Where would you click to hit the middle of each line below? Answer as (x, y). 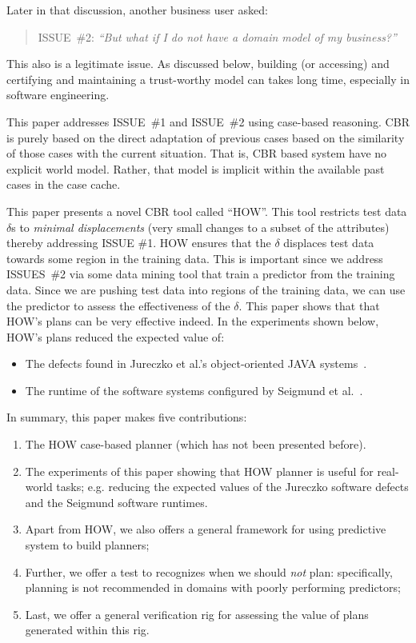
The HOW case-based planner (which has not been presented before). (196, 444)
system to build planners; (87, 545)
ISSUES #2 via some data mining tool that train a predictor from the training (201, 274)
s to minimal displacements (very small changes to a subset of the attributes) (200, 227)
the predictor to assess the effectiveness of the (118, 305)
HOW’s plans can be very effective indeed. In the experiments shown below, (193, 321)
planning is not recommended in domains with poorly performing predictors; (213, 587)
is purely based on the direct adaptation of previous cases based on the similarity (206, 137)
